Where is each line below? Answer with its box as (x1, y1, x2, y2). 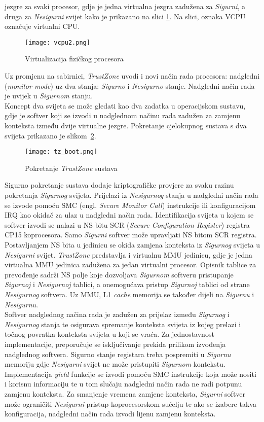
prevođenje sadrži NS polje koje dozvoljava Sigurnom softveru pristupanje (5, 269, 234, 279)
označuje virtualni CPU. (5, 21, 80, 31)
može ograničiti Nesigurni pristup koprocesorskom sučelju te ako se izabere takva (5, 398, 256, 409)
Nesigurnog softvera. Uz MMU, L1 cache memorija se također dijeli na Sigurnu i (5, 289, 254, 299)
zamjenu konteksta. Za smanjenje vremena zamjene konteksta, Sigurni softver (5, 388, 246, 399)
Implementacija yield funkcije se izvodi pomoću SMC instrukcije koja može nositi (5, 368, 256, 379)
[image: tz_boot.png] (25, 148, 98, 156)
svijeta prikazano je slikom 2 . (5, 130, 96, 140)
